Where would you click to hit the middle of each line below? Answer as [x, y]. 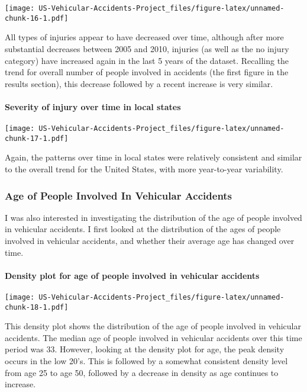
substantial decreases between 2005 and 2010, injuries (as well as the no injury [147, 48]
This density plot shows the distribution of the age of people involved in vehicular [153, 326]
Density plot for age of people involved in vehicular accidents [132, 275]
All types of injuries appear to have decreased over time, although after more [144, 37]
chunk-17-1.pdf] [37, 138]
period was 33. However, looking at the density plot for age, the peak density [145, 349]
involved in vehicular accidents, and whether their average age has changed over [150, 240]
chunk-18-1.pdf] [37, 307]
